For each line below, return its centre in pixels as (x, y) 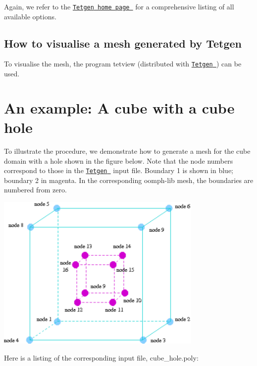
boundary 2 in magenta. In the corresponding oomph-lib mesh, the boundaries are (129, 180)
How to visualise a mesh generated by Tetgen (123, 43)
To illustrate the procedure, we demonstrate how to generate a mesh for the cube (127, 151)
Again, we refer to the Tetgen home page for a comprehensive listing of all (119, 6)
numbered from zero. (35, 190)
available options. (30, 16)
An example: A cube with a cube (119, 107)
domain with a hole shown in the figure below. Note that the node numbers (119, 160)
